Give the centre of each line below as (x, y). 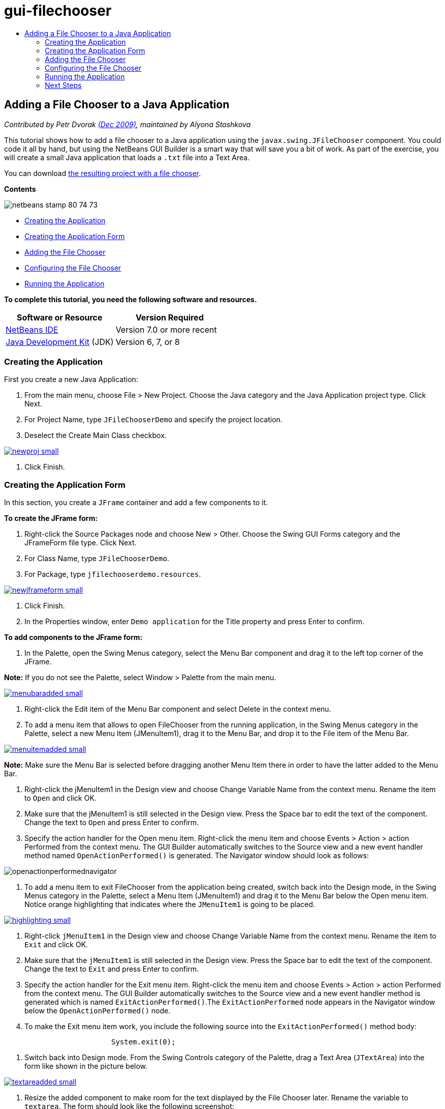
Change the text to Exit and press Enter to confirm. (112, 969)
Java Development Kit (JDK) (60, 342)
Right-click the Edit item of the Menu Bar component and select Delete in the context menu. (178, 709)
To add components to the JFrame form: (73, 637)
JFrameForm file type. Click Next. (81, 543)
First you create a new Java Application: (71, 380)
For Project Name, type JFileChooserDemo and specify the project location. (154, 420)
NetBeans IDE (32, 329)
